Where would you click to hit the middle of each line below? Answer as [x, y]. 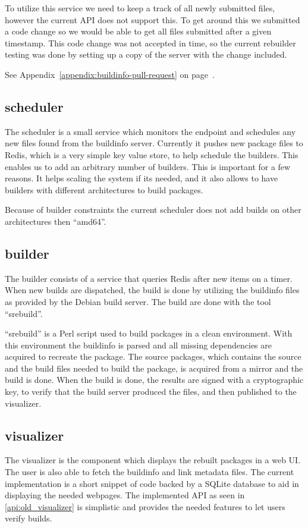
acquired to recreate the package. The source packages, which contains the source [153, 356]
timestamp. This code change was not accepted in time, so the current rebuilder [150, 43]
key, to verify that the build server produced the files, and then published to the [151, 392]
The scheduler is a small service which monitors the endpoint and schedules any [150, 131]
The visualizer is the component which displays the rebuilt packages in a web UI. [153, 460]
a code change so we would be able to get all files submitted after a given [138, 31]
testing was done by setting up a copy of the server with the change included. [146, 54]
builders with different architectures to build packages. [104, 189]
